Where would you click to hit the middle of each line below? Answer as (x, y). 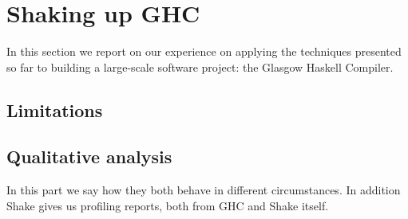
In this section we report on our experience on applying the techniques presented (204, 51)
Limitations (55, 109)
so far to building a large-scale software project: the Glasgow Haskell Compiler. (200, 66)
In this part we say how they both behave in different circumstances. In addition (204, 190)
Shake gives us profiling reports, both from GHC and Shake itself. (168, 205)
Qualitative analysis (89, 156)
